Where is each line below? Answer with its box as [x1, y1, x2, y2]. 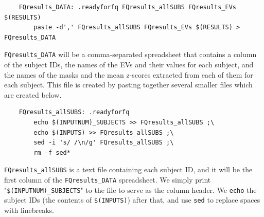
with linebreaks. [4, 205, 54, 215]
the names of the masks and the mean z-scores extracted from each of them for [4, 69, 253, 80]
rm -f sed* [33, 149, 71, 156]
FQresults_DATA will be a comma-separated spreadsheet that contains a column [4, 49, 257, 60]
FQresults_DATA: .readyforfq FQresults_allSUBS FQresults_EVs [19, 4, 237, 11]
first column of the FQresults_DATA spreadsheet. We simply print [4, 174, 211, 185]
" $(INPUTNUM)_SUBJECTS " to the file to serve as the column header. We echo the [4, 184, 257, 195]
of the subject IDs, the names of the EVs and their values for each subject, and [4, 59, 254, 70]
